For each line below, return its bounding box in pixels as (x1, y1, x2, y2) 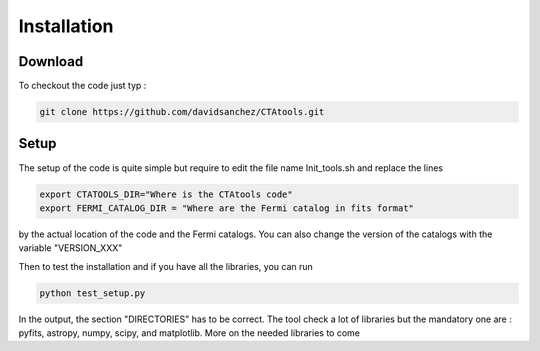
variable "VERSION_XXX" (18, 242, 123, 254)
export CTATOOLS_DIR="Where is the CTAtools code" (39, 188, 294, 200)
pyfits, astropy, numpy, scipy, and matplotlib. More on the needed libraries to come (18, 327, 360, 339)
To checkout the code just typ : (18, 80, 147, 92)
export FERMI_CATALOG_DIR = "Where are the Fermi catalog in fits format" (39, 202, 415, 214)
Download (18, 53, 84, 70)
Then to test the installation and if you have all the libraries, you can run (18, 260, 314, 272)
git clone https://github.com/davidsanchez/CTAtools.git (39, 106, 325, 118)
